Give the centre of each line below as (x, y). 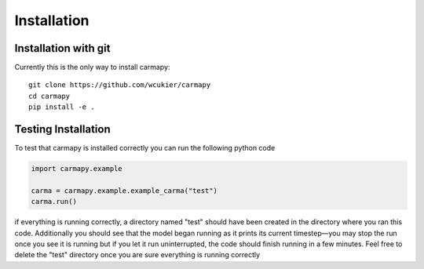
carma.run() (54, 202)
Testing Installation (62, 129)
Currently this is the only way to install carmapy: (92, 67)
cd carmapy (49, 96)
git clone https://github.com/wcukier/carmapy (120, 85)
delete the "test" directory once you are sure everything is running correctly (137, 255)
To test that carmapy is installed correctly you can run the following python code (145, 148)
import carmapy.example (77, 169)
